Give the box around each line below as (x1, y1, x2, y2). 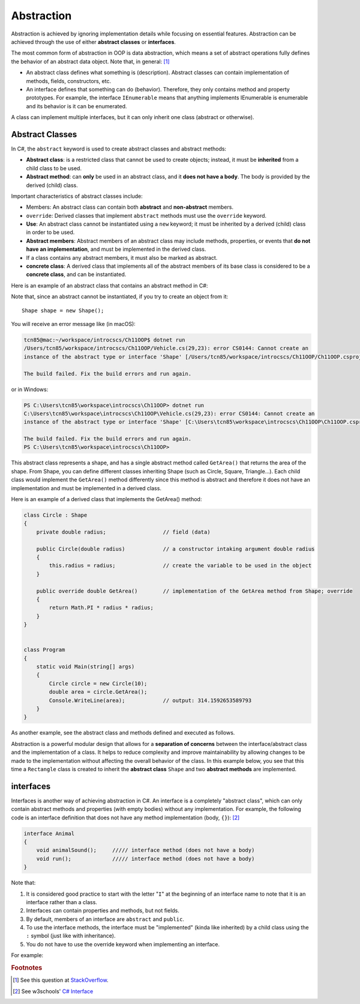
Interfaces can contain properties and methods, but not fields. (26, 907, 180, 914)
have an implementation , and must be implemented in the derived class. (26, 245, 206, 253)
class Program (23, 647, 65, 653)
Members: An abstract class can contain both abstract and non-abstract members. (26, 203, 234, 211)
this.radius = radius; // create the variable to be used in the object (49, 562, 312, 569)
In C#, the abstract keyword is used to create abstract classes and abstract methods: (11, 145, 227, 152)
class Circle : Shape (23, 512, 88, 519)
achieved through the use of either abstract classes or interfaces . (11, 38, 176, 45)
